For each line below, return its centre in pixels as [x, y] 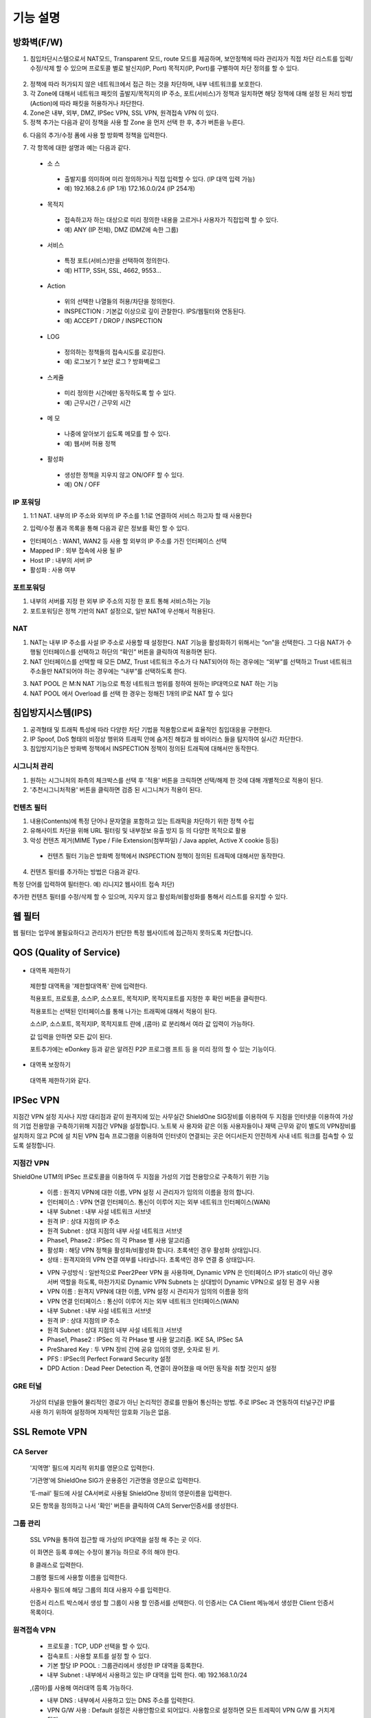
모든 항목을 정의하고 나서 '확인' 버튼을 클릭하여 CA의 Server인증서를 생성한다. [134, 1506]
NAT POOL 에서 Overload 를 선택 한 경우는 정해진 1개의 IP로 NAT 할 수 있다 [132, 693]
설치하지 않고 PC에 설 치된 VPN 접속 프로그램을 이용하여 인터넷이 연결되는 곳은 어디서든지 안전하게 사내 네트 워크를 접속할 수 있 [183, 1136]
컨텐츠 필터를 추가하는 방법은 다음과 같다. [85, 871]
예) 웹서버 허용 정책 [90, 443]
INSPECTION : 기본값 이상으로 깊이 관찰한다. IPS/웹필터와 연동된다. [155, 311]
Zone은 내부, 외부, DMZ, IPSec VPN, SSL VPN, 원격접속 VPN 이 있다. [124, 113]
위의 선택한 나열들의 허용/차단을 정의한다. [120, 302]
